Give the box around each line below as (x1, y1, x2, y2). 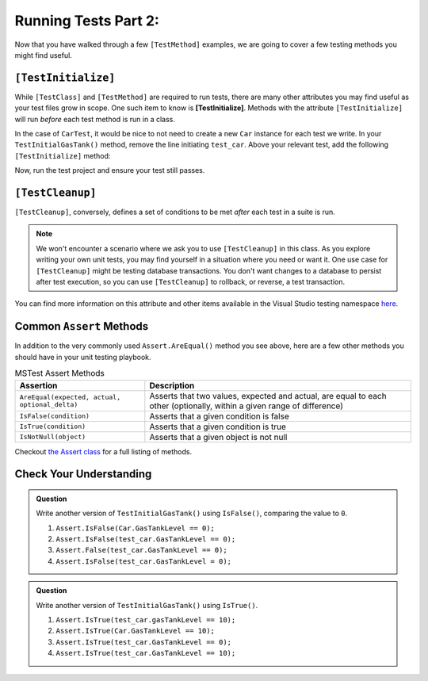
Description (149, 380, 195, 391)
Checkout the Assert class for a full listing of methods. (14, 446, 193, 456)
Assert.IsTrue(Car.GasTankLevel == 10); (55, 626, 216, 636)
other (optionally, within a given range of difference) (149, 400, 344, 411)
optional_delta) (19, 400, 78, 408)
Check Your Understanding (14, 468, 152, 481)
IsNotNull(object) (19, 433, 86, 441)
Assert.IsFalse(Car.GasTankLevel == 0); (55, 523, 216, 533)
